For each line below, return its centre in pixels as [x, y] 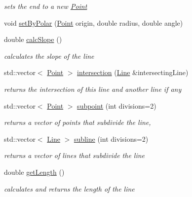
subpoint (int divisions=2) [117, 105]
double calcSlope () [33, 39]
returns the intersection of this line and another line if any [93, 89]
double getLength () [34, 172]
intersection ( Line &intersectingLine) [133, 72]
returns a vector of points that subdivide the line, [77, 122]
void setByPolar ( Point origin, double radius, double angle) [94, 22]
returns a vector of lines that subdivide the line [75, 155]
